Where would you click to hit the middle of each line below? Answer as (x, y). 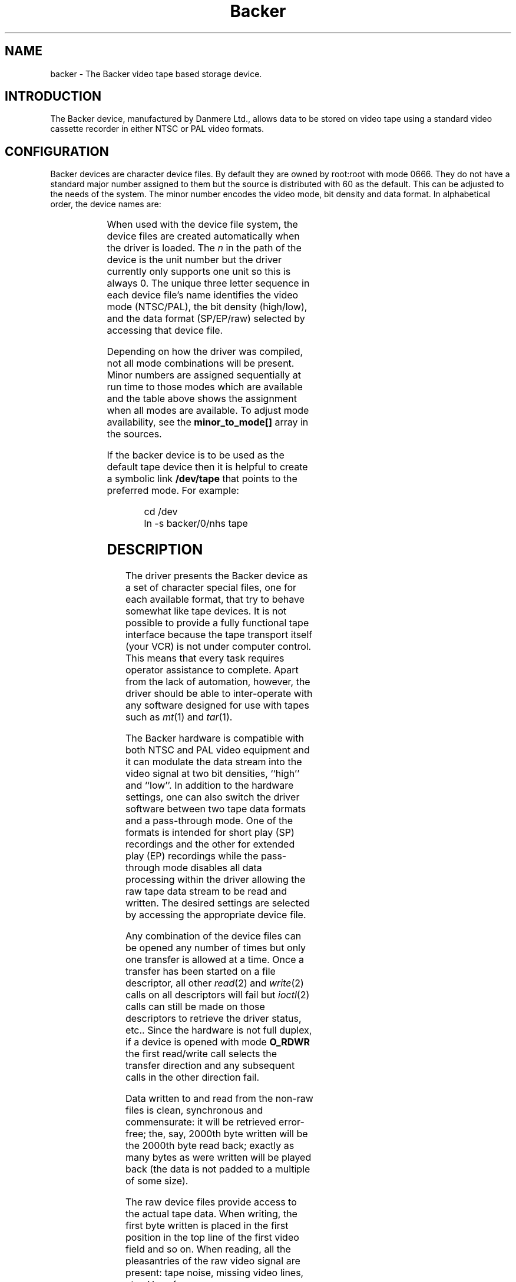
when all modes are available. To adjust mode (208, 411)
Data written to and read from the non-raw (219, 1099)
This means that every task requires (205, 658)
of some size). (157, 1181)
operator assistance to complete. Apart (212, 670)
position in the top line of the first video (212, 1238)
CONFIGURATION (57, 151)
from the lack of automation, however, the (218, 682)
